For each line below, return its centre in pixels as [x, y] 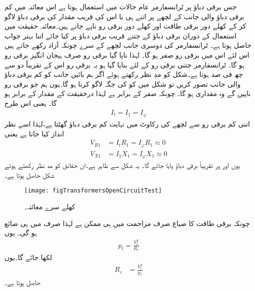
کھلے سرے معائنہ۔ [50, 207]
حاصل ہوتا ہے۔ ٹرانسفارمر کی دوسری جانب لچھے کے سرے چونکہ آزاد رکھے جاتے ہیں [128, 45]
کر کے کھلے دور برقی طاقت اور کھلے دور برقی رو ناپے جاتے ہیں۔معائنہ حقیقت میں [125, 26]
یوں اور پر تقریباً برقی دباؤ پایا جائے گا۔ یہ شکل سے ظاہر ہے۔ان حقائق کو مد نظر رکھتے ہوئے [122, 165]
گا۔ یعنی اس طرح [31, 103]
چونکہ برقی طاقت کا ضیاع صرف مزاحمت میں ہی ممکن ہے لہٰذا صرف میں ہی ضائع [127, 223]
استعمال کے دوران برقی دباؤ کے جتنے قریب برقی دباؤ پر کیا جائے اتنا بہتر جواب [121, 35]
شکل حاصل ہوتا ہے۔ [29, 175]
